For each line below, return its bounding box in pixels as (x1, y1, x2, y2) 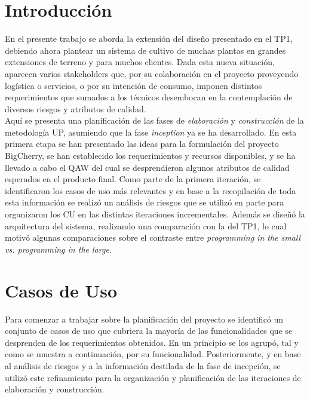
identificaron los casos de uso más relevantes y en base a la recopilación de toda (5, 184, 296, 197)
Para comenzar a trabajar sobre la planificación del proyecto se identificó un (5, 312, 284, 325)
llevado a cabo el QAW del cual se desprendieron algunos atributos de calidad (5, 161, 290, 173)
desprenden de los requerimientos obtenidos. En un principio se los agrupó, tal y (5, 336, 299, 348)
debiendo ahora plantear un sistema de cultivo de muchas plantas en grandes (5, 44, 286, 56)
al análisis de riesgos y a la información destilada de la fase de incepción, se (5, 359, 281, 372)
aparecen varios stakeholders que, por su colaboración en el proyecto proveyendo (5, 67, 299, 79)
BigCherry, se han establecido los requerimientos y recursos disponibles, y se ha (5, 149, 296, 162)
